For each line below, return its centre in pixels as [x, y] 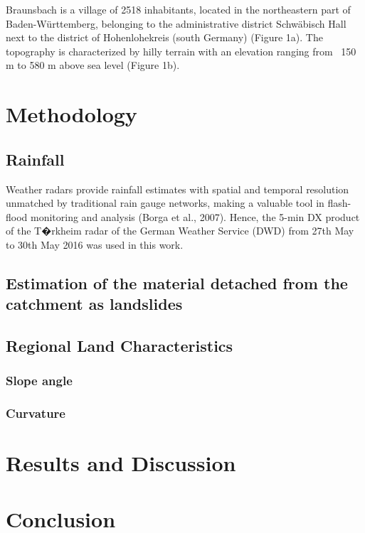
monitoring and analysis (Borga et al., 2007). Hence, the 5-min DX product [195, 216]
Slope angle [39, 381]
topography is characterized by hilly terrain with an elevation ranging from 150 [181, 51]
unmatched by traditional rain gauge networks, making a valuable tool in [165, 203]
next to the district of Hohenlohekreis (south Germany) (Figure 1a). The [164, 37]
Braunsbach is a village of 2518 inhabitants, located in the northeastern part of [178, 9]
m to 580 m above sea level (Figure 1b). [93, 65]
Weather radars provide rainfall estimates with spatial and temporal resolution [178, 189]
